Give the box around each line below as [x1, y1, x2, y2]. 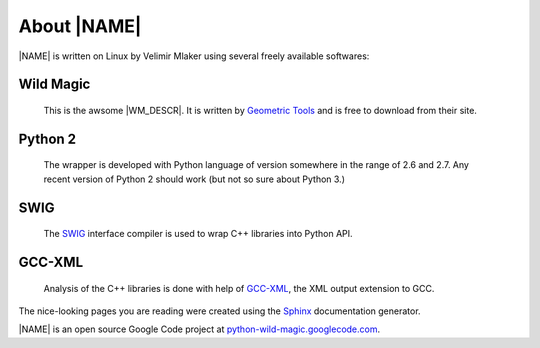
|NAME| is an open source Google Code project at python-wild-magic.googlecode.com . [18, 323, 381, 335]
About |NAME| [18, 15, 142, 37]
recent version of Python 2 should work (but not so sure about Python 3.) [43, 173, 345, 185]
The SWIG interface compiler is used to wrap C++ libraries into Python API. [43, 228, 354, 240]
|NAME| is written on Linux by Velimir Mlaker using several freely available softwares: [18, 50, 370, 62]
